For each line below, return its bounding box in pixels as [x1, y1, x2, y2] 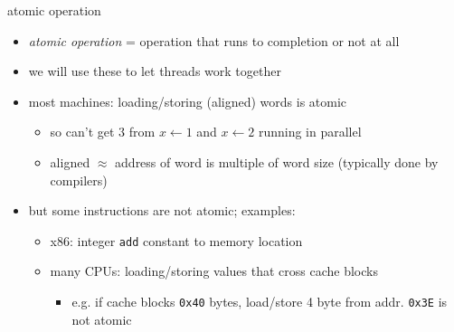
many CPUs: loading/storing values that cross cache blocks [50, 261, 378, 280]
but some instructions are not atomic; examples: [28, 201, 296, 220]
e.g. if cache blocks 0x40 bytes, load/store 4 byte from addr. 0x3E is [71, 292, 448, 310]
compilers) [50, 170, 108, 189]
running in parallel [258, 122, 362, 141]
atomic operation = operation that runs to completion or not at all [28, 31, 400, 50]
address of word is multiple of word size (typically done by [115, 152, 439, 171]
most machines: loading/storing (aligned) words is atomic [28, 91, 347, 110]
